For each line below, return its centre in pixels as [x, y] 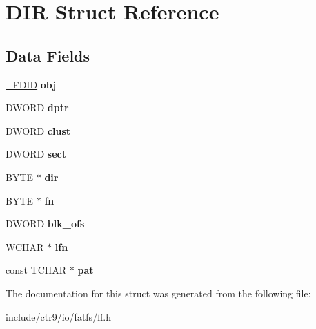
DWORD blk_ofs [45, 224]
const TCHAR [36, 270]
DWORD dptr [37, 107]
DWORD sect [36, 154]
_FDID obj [31, 84]
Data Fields [48, 55]
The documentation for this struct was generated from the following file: [158, 293]
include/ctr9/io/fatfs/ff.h [58, 316]
